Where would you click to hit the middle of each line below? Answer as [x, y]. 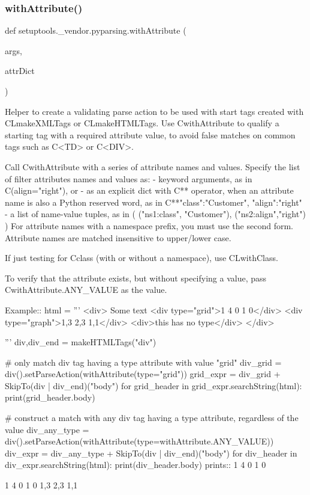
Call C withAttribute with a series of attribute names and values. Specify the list [153, 166]
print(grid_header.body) [50, 397]
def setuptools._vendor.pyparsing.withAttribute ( [96, 30]
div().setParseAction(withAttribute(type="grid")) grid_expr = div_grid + [143, 374]
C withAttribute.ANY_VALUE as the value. [86, 290]
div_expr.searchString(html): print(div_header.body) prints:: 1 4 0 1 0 [136, 465]
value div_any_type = [47, 429]
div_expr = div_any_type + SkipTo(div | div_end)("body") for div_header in [151, 453]
